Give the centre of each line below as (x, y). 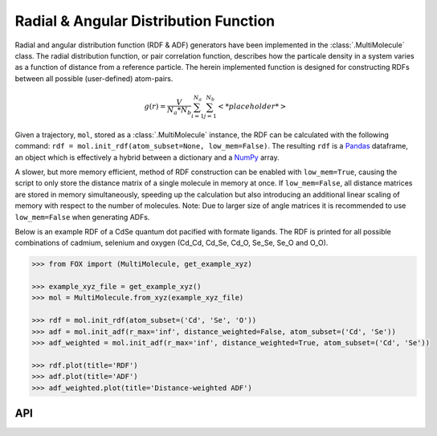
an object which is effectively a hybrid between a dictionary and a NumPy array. (147, 157)
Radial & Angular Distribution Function (145, 21)
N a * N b (179, 111)
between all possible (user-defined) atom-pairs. (94, 78)
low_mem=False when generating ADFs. (82, 217)
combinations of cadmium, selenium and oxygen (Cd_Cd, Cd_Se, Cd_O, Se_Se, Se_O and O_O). (172, 243)
